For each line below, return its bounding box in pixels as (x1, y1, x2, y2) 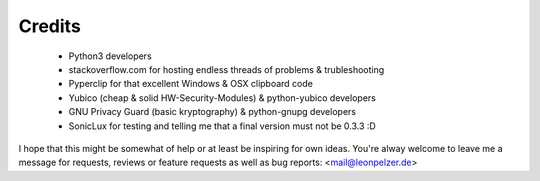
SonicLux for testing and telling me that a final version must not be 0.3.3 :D (68, 120, 377, 132)
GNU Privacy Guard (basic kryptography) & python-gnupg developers (68, 106, 357, 118)
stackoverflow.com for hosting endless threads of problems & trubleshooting (68, 63, 385, 75)
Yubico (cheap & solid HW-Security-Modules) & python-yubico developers (68, 91, 377, 104)
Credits (18, 15, 82, 37)
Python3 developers (68, 50, 152, 62)
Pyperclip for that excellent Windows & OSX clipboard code (68, 78, 314, 90)
